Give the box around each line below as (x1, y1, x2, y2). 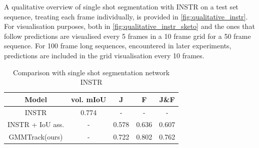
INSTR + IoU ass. (7, 119, 64, 130)
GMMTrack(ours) (8, 132, 63, 142)
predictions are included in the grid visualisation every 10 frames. (4, 50, 204, 60)
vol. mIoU (71, 94, 106, 104)
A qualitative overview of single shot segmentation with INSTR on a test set (4, 1, 238, 11)
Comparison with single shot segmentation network (13, 67, 170, 77)
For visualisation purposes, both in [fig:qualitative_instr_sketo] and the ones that (4, 21, 255, 31)
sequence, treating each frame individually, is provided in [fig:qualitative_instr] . (4, 11, 248, 21)
